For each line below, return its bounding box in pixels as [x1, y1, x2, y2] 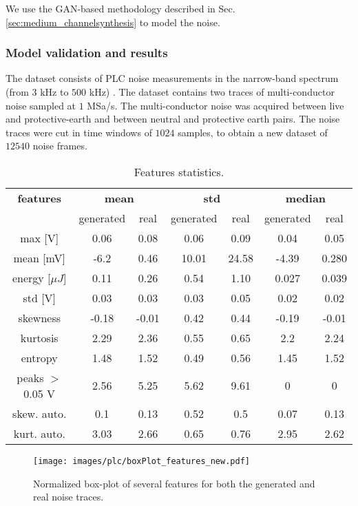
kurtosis [20, 329, 59, 346]
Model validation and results [6, 44, 168, 61]
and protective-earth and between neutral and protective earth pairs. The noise [6, 112, 340, 126]
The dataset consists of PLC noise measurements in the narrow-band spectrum [6, 71, 339, 85]
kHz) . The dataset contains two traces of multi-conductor [89, 85, 335, 98]
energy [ [12, 269, 51, 286]
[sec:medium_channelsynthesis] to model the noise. [6, 14, 220, 29]
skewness [18, 309, 61, 326]
